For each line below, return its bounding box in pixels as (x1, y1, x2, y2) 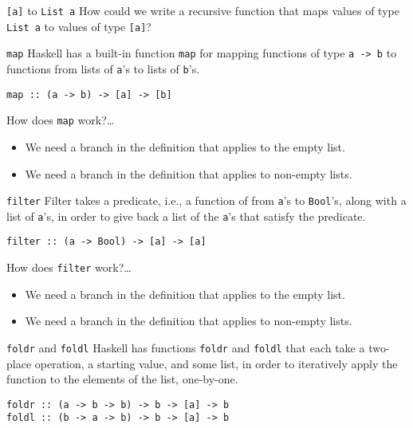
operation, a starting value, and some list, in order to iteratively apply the (34, 355, 398, 371)
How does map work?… (6, 112, 115, 128)
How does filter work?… (6, 259, 132, 276)
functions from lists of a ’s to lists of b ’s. (6, 60, 200, 77)
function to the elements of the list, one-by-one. (6, 371, 238, 387)
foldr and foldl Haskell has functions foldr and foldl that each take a (6, 339, 365, 355)
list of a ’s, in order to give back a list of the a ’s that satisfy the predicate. (6, 207, 366, 224)
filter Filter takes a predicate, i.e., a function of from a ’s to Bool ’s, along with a (6, 192, 407, 209)
